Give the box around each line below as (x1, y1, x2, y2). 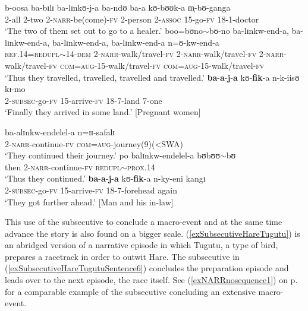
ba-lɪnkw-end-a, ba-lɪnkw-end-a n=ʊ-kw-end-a (52, 36, 219, 48)
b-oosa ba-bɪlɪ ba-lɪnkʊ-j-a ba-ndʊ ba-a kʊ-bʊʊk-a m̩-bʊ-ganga (5, 1, 231, 13)
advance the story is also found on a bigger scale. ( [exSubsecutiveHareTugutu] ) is (5, 227, 300, 239)
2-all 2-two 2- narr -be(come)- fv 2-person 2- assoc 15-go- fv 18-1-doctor (5, 12, 259, 25)
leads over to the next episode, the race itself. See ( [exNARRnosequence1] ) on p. (5, 274, 298, 286)
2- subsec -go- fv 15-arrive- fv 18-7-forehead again (5, 183, 177, 196)
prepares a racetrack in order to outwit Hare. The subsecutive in (5, 250, 240, 262)
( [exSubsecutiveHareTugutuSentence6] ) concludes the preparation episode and (5, 262, 289, 274)
